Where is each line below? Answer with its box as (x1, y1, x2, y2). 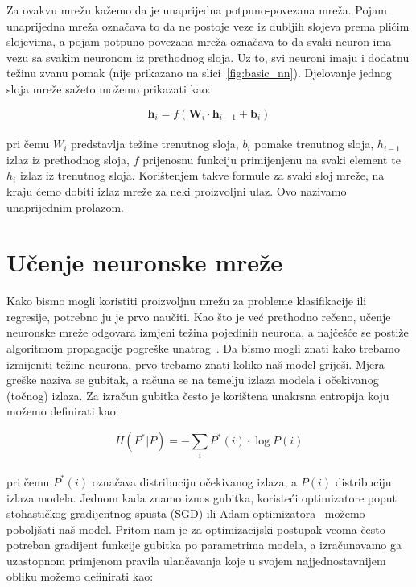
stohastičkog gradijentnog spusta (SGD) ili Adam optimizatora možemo (6, 505, 365, 522)
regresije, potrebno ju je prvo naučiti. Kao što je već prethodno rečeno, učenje (6, 308, 391, 325)
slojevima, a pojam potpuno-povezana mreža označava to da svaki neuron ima (6, 33, 392, 50)
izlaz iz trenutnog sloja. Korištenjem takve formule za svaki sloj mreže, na (19, 167, 385, 184)
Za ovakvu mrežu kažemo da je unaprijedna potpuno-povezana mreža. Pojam (6, 2, 387, 18)
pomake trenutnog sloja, (254, 135, 374, 152)
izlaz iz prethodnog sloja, (6, 151, 130, 167)
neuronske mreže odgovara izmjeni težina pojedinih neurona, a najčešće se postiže (6, 324, 409, 341)
